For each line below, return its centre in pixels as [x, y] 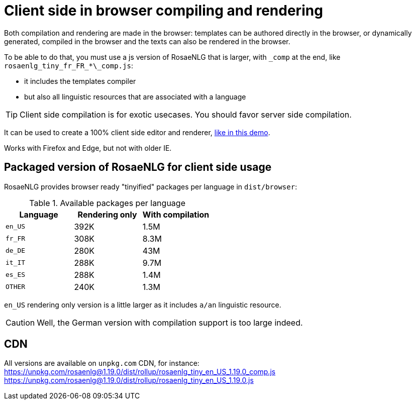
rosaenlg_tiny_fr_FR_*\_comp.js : [69, 65]
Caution [20, 322]
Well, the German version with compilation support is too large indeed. [170, 322]
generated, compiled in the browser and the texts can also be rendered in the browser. [147, 41]
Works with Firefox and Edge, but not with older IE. [88, 148]
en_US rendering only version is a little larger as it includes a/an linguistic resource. [143, 305]
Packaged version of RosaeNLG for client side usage [138, 167]
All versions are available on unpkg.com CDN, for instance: [102, 363]
